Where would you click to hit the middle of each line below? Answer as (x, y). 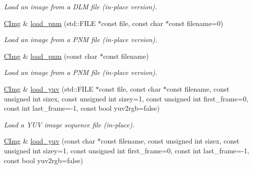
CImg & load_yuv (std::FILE (49, 88)
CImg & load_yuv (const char (50, 141)
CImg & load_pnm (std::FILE (50, 23)
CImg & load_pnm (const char (51, 56)
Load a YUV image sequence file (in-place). (69, 124)
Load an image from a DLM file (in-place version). (81, 6)
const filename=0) (196, 23)
